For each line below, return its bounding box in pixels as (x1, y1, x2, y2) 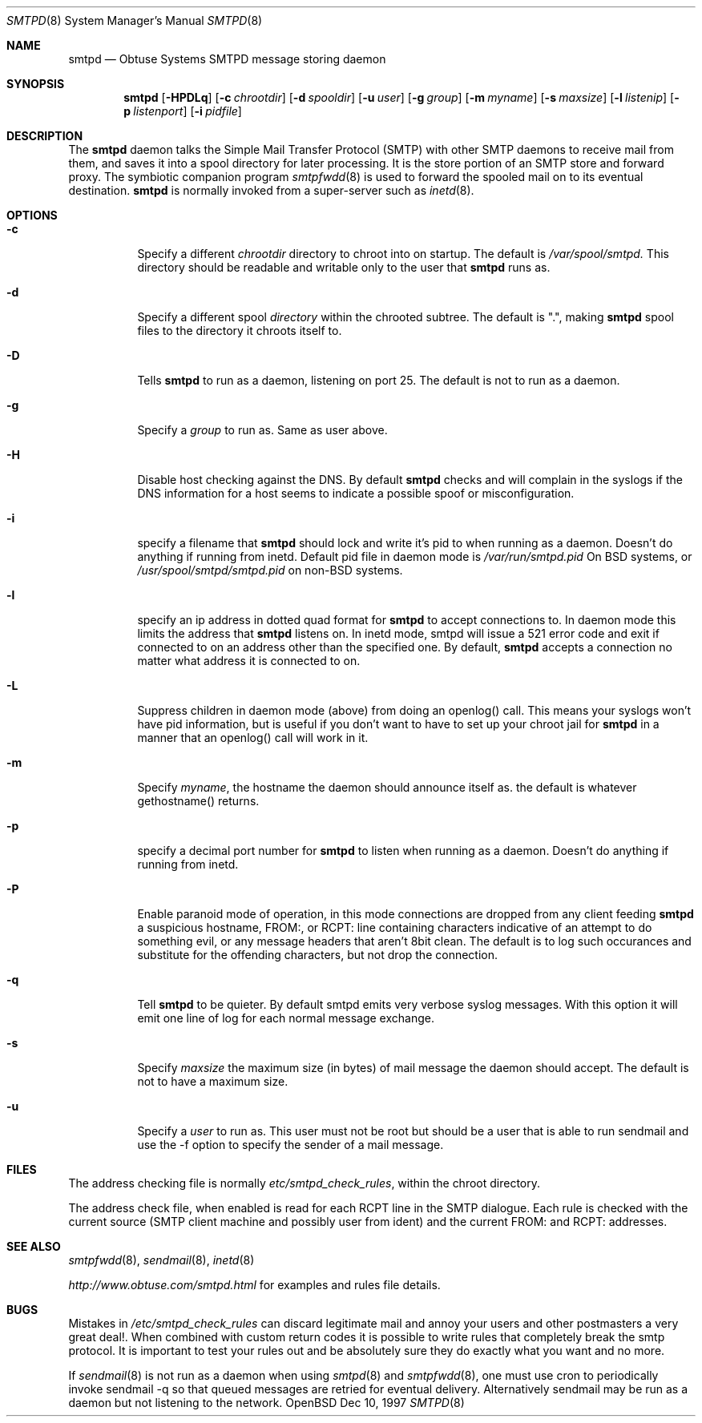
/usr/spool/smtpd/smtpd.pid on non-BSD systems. (137, 563, 403, 577)
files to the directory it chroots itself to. (137, 324, 342, 337)
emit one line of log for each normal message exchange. (137, 1011, 434, 1025)
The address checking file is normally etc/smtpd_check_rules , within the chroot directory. (68, 1176, 541, 1190)
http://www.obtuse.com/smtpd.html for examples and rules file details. (68, 1278, 441, 1292)
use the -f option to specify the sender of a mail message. (137, 1138, 444, 1151)
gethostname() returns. (137, 794, 260, 808)
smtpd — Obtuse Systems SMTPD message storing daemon (68, 52, 386, 66)
